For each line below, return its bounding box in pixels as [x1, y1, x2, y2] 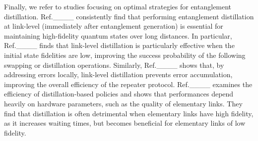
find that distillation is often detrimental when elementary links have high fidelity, [4, 108, 254, 118]
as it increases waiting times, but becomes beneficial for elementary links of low [4, 118, 246, 128]
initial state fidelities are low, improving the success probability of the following [4, 49, 246, 60]
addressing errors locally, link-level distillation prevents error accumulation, [4, 69, 233, 80]
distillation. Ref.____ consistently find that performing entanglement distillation [4, 11, 254, 21]
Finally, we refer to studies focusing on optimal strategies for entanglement [4, 1, 232, 11]
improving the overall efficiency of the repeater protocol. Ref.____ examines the [4, 79, 253, 89]
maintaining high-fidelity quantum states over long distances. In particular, [4, 30, 232, 41]
